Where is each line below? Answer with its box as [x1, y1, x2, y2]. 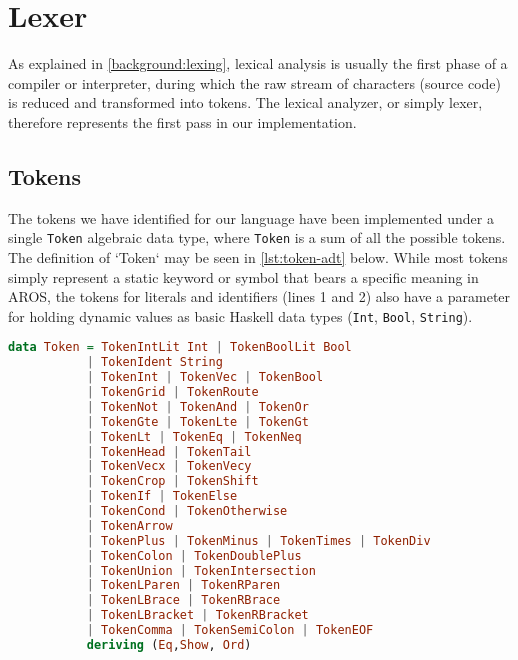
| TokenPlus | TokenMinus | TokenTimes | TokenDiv [86, 533, 431, 548]
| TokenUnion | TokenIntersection [86, 563, 316, 578]
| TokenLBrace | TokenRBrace [86, 593, 281, 608]
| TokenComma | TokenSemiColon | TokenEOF [86, 623, 374, 638]
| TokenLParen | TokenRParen [86, 578, 281, 593]
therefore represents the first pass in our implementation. [8, 111, 357, 132]
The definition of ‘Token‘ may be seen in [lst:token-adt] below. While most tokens [8, 246, 508, 267]
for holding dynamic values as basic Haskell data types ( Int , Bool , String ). [8, 305, 473, 326]
